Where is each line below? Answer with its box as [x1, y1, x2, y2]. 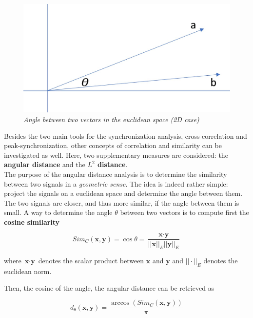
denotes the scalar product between [38, 255, 144, 266]
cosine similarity [4, 216, 60, 227]
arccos [111, 299, 130, 307]
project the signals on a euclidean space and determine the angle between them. [4, 188, 243, 198]
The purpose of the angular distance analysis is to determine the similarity [4, 169, 227, 179]
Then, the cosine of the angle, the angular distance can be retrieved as [4, 282, 214, 293]
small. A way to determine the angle [4, 207, 113, 217]
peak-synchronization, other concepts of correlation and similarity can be [4, 140, 222, 150]
